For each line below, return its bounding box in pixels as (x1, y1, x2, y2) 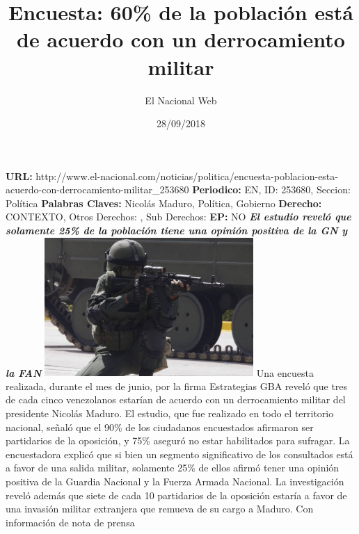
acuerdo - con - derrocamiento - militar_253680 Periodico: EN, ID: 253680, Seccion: (6, 182, 351, 197)
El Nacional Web (145, 92, 217, 107)
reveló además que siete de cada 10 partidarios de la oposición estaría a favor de (6, 487, 347, 502)
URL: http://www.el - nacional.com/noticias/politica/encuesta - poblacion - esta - (6, 168, 338, 183)
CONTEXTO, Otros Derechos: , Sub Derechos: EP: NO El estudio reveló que (6, 209, 351, 224)
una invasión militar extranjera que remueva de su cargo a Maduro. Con (6, 501, 314, 516)
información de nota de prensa (6, 515, 135, 529)
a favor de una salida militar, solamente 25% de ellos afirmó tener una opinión (6, 460, 340, 475)
